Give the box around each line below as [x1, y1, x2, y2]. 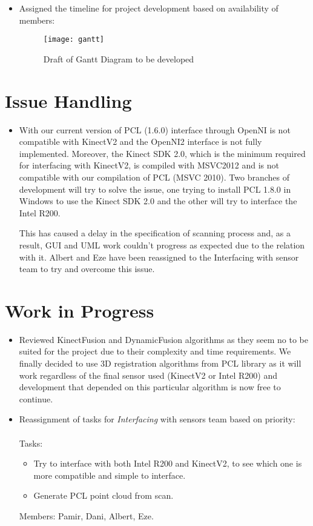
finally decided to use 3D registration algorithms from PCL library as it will [19, 357, 301, 369]
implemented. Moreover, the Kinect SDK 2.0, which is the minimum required [19, 147, 306, 159]
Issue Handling [5, 88, 132, 113]
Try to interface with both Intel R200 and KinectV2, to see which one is [33, 457, 302, 470]
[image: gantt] [43, 35, 105, 44]
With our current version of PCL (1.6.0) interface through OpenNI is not [19, 123, 291, 136]
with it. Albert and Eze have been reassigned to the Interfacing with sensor [19, 250, 299, 263]
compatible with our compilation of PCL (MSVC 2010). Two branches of [19, 170, 290, 183]
